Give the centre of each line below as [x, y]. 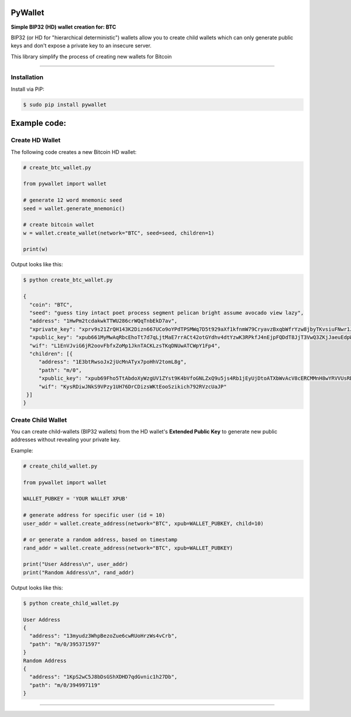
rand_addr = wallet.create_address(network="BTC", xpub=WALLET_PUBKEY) [128, 548]
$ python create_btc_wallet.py [68, 280]
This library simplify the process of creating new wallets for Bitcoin [91, 56]
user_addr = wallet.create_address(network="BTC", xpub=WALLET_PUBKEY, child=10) [144, 523]
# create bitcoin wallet [59, 225]
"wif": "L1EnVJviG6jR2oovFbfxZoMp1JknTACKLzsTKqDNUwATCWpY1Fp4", [125, 346]
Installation [27, 77]
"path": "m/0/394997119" [65, 685]
